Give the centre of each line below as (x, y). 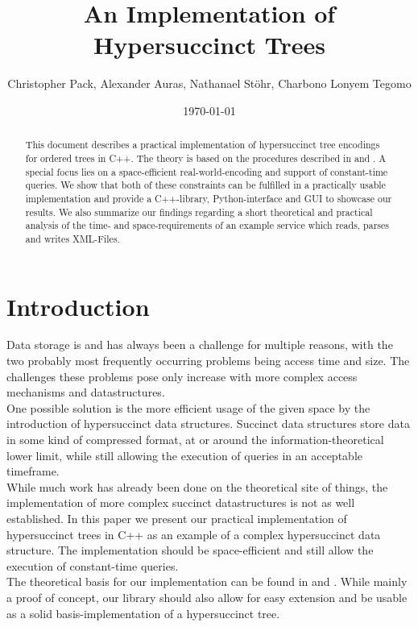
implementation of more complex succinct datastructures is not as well (181, 502)
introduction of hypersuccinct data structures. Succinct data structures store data (208, 424)
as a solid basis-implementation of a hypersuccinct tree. (143, 613)
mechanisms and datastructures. (86, 392)
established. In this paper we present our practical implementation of (177, 519)
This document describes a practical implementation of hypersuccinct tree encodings (203, 145)
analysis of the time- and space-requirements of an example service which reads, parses (207, 225)
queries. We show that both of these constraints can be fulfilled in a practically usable (205, 185)
